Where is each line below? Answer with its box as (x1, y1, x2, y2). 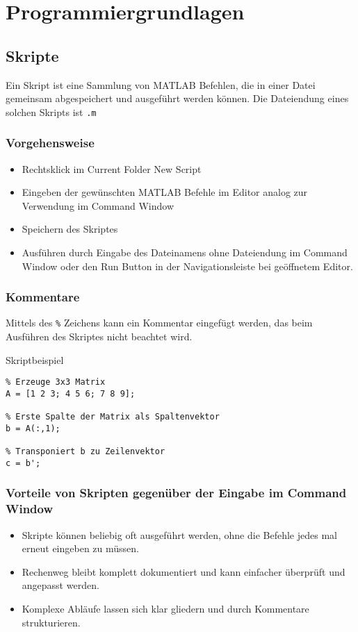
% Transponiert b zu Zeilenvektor (6, 447, 165, 457)
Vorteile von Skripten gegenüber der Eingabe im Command (6, 484, 347, 501)
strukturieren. (22, 615, 81, 629)
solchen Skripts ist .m (6, 104, 97, 119)
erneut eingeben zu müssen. (22, 541, 139, 556)
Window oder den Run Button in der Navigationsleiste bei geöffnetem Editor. (22, 258, 353, 273)
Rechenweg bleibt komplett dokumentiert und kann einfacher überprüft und (22, 564, 345, 579)
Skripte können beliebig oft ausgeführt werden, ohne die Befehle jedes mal (22, 527, 337, 542)
